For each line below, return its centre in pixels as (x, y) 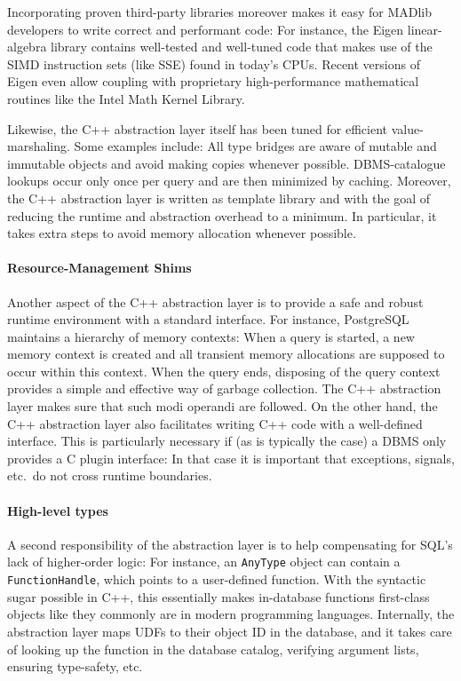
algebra (27, 47)
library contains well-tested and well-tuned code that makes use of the (242, 47)
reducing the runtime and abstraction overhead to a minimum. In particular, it (222, 215)
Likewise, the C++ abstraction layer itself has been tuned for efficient (197, 128)
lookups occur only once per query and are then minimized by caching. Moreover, (229, 181)
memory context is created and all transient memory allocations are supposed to (226, 354)
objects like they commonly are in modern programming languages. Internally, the (231, 614)
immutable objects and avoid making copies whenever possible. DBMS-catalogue (227, 163)
